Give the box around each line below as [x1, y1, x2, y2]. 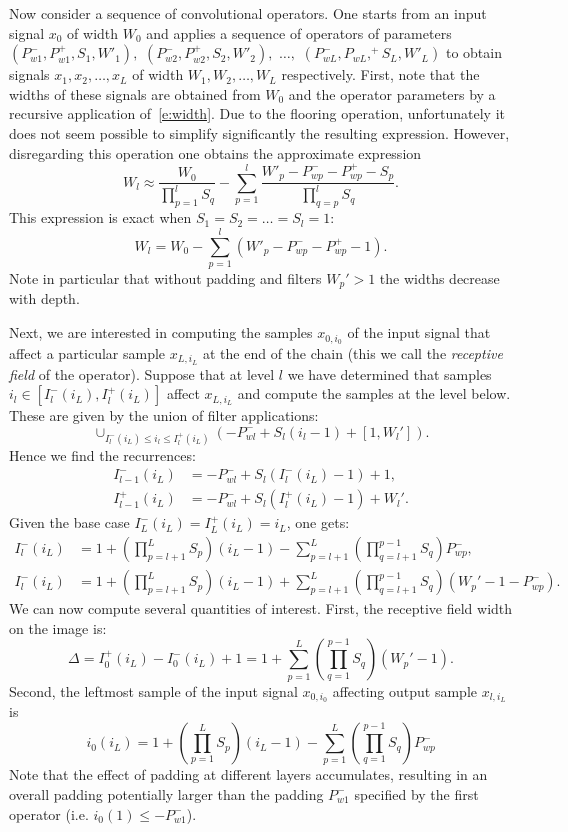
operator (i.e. [9, 803, 89, 824]
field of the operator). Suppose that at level [9, 363, 275, 384]
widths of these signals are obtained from [9, 83, 261, 104]
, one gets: [286, 512, 350, 533]
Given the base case [9, 512, 130, 533]
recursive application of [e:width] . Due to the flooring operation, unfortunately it [9, 103, 506, 124]
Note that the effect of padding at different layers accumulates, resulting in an [9, 764, 488, 785]
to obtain [445, 42, 502, 63]
